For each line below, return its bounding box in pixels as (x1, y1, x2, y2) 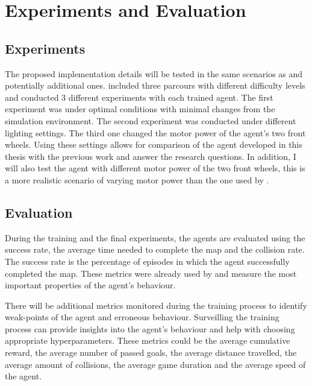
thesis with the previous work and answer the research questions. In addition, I (5, 150, 296, 162)
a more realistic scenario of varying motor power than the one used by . (5, 173, 269, 186)
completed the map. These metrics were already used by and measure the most (5, 267, 297, 279)
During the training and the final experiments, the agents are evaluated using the (5, 231, 305, 244)
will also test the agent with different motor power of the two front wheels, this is (5, 162, 305, 174)
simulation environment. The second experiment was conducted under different (5, 114, 296, 127)
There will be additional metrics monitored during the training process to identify (5, 299, 307, 311)
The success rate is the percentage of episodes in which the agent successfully (5, 255, 290, 267)
